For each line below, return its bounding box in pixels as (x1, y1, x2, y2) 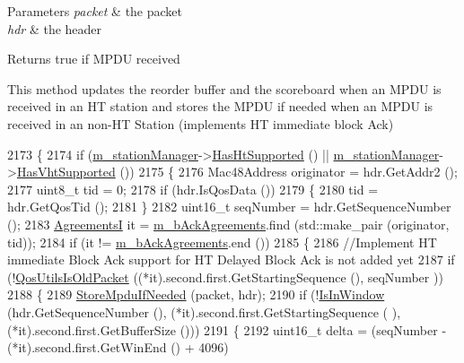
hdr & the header (7, 19, 102, 38)
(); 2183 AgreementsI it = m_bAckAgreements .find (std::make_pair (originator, (7, 214, 450, 233)
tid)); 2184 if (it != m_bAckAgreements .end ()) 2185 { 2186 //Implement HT (7, 232, 437, 251)
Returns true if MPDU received (7, 49, 180, 68)
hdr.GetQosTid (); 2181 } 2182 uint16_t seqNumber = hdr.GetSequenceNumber (7, 197, 451, 216)
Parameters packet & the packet (7, 2, 183, 20)
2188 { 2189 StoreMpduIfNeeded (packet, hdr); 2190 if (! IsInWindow (7, 285, 385, 304)
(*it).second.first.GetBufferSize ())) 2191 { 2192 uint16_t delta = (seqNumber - (7, 320, 447, 339)
